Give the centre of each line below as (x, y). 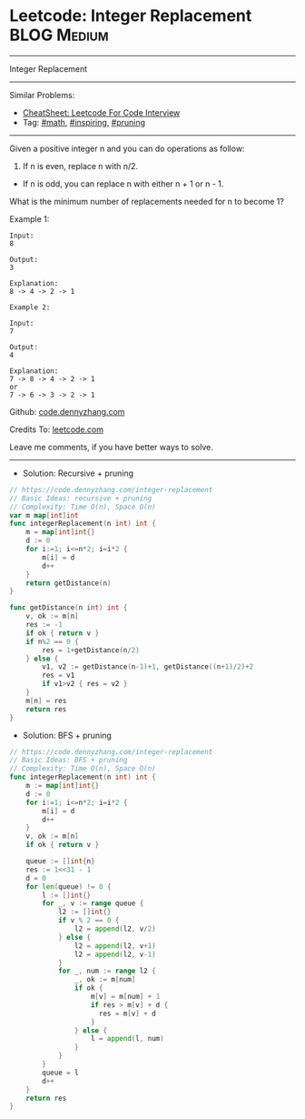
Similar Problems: (42, 95)
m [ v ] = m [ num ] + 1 (125, 997)
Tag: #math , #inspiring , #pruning (84, 122)
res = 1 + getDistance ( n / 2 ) (91, 650)
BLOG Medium (59, 35)
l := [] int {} (67, 895)
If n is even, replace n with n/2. (80, 166)
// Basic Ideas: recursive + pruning (81, 498)
